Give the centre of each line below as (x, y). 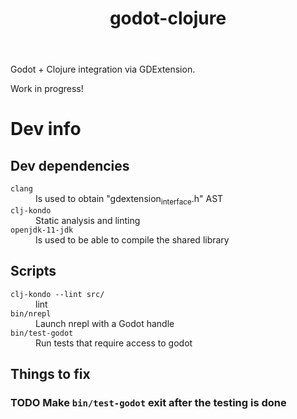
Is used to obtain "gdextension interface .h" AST (129, 200)
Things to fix (50, 374)
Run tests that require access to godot (114, 343)
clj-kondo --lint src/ (57, 294)
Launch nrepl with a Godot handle (105, 323)
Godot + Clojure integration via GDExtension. (103, 69)
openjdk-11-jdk (42, 230)
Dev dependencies (70, 165)
